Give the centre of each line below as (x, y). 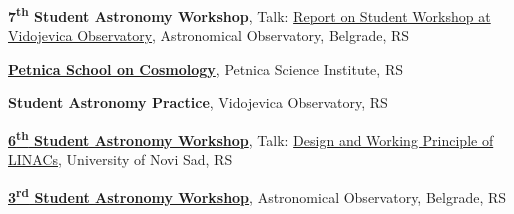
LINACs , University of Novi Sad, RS (120, 159)
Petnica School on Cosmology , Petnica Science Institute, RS (205, 68)
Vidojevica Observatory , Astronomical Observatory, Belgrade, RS (209, 35)
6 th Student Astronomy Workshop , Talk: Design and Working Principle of (251, 138)
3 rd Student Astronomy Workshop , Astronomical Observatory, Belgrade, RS (257, 195)
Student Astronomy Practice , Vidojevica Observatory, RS (198, 102)
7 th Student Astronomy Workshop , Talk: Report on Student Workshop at (249, 14)
